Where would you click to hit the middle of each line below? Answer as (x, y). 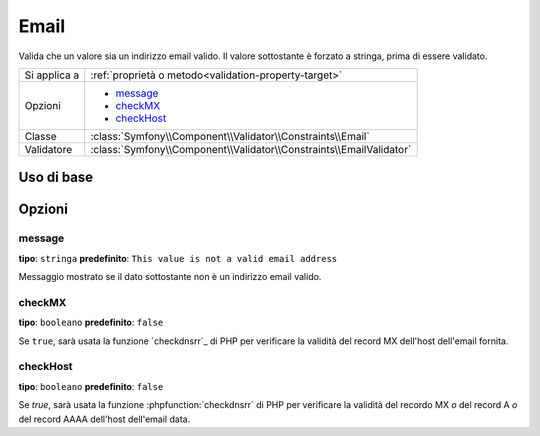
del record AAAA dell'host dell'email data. (104, 419)
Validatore (48, 149)
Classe (40, 136)
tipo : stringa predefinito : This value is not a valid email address (178, 258)
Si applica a (52, 75)
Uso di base (56, 177)
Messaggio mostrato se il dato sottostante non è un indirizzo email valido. (170, 277)
